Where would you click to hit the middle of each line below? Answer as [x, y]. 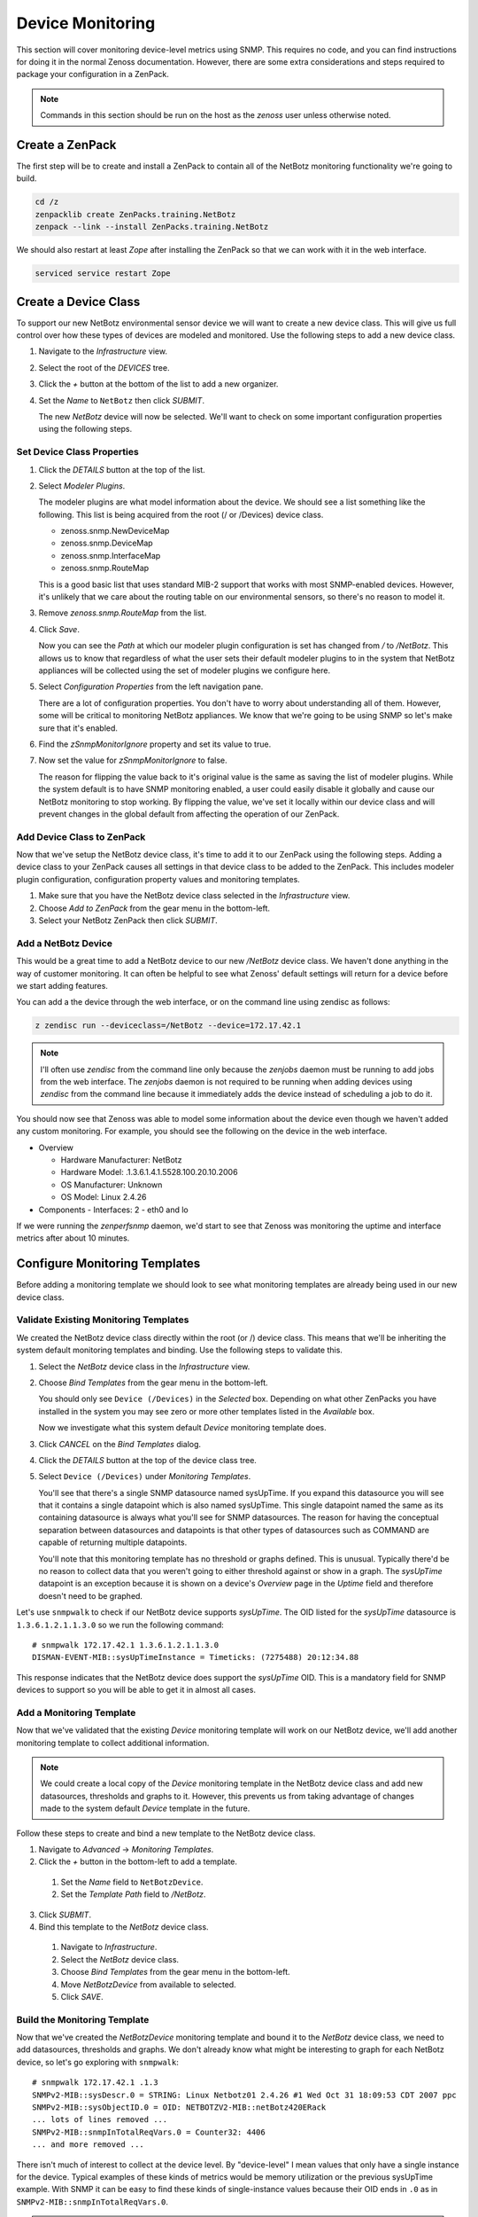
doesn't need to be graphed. [91, 1595]
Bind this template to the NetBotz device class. [123, 1927]
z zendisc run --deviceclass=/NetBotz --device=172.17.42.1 [168, 1026]
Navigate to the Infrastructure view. [103, 351]
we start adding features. [62, 985]
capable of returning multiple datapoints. [113, 1542]
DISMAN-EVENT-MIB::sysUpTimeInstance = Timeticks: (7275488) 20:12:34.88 [196, 1657]
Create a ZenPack [66, 145]
